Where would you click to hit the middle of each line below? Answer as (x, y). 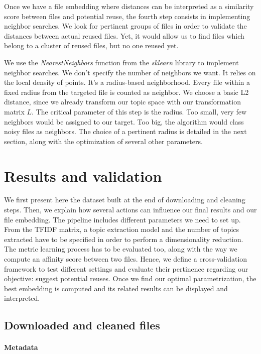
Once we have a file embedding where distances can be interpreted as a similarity (129, 6)
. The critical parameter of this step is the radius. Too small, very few (139, 111)
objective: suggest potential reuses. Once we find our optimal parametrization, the (130, 278)
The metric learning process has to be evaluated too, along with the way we (121, 249)
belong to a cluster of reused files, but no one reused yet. (91, 45)
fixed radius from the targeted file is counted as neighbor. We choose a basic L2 (126, 92)
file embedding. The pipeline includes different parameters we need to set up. (122, 219)
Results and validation (83, 175)
